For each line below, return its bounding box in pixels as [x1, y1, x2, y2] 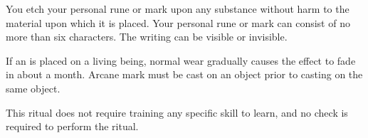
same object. [6, 80, 61, 95]
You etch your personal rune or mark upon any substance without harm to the [6, 1, 349, 16]
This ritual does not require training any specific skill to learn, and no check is [6, 105, 348, 120]
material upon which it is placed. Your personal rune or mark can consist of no [6, 15, 350, 30]
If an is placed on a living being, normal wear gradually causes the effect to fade [6, 53, 356, 68]
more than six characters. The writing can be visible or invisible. [6, 29, 288, 44]
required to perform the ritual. [6, 119, 139, 134]
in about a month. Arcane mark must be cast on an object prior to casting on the [6, 67, 363, 82]
